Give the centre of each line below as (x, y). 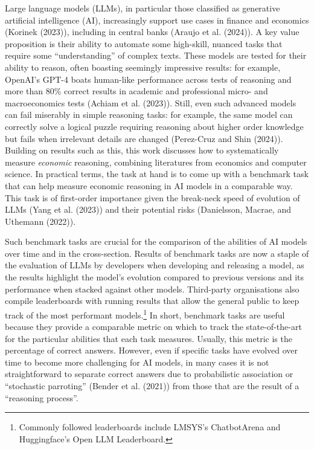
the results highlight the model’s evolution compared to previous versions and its (154, 277)
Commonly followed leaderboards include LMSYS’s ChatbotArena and (150, 427)
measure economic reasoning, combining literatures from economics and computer (156, 162)
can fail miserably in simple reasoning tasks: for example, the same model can (149, 115)
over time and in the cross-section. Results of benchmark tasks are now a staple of (157, 253)
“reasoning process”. (42, 397)
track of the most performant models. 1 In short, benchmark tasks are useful (145, 314)
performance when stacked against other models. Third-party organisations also (152, 289)
